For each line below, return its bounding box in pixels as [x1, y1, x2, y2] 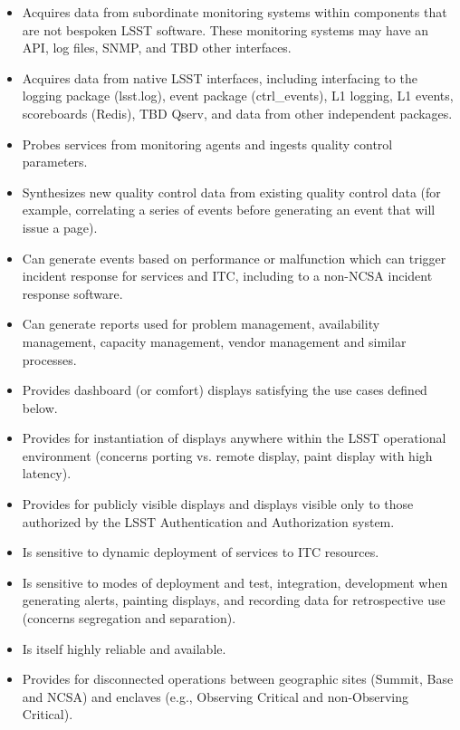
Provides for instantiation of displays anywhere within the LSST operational [22, 428, 446, 447]
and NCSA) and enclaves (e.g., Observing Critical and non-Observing [22, 687, 409, 706]
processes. [22, 350, 77, 369]
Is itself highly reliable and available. [22, 639, 226, 658]
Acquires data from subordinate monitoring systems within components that [22, 3, 447, 21]
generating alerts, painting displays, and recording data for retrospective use [22, 591, 446, 610]
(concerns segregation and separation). [22, 609, 236, 628]
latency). [22, 464, 72, 483]
